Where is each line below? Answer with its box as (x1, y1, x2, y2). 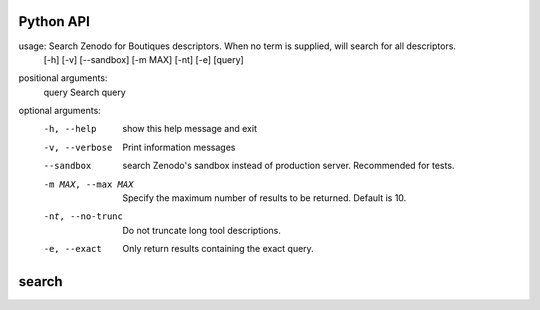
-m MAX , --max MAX (43, 178, 134, 190)
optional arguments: (18, 105, 102, 117)
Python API (18, 13, 90, 30)
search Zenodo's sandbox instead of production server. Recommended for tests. (122, 160, 455, 172)
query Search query (43, 86, 127, 98)
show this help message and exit (122, 123, 257, 135)
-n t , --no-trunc (43, 211, 124, 222)
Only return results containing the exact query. (122, 243, 314, 255)
